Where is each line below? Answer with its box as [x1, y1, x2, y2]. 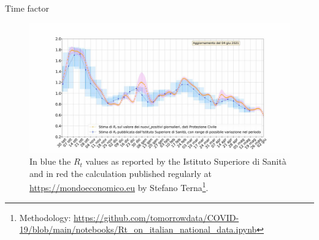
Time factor [5, 2, 49, 14]
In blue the [29, 155, 71, 168]
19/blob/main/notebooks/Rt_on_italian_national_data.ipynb [19, 223, 257, 236]
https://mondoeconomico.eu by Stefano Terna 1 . [29, 179, 209, 194]
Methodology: [19, 211, 71, 223]
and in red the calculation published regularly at [29, 167, 212, 179]
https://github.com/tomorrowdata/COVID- [74, 211, 239, 223]
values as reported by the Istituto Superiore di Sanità [85, 155, 286, 168]
